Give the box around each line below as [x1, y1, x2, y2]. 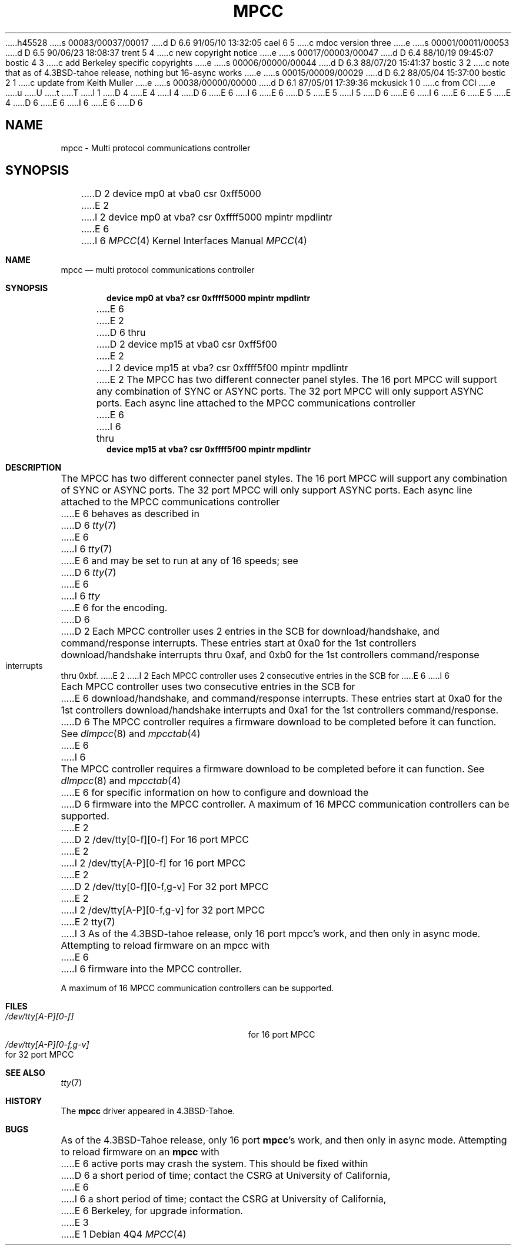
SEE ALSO [5, 1068, 45, 1078]
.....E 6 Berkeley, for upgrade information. [61, 1205, 243, 1217]
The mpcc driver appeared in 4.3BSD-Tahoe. [61, 1106, 235, 1116]
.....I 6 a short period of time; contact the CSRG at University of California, [61, 1193, 387, 1205]
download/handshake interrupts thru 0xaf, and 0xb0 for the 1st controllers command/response [61, 649, 480, 661]
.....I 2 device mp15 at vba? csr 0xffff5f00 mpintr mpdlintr [96, 362, 348, 374]
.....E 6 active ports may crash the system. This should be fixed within [61, 1158, 368, 1170]
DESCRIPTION [5, 462, 62, 473]
